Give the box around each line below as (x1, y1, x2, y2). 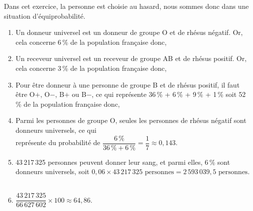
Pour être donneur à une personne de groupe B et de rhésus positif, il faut (15, 79, 240, 90)
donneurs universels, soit (15, 166, 90, 177)
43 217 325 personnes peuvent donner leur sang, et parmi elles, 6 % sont (15, 156, 230, 167)
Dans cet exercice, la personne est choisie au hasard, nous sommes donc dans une (4, 1, 249, 11)
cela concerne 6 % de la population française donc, (15, 36, 167, 47)
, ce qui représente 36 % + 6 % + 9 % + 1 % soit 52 (92, 89, 246, 99)
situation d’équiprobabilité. (4, 10, 86, 21)
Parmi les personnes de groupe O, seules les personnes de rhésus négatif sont (15, 115, 247, 125)
